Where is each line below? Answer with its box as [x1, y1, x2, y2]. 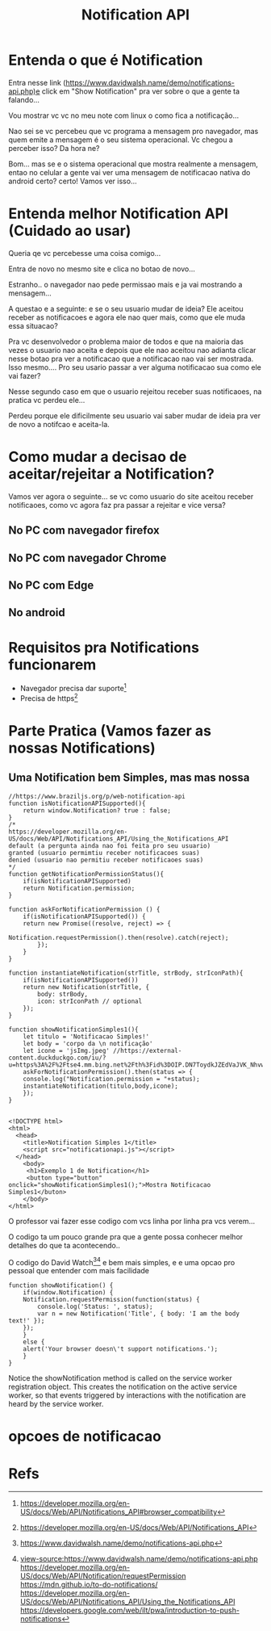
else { [23, 1338, 45, 1346]
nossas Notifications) [8, 739, 156, 757]
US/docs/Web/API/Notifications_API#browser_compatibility [19, 1507, 218, 1517]
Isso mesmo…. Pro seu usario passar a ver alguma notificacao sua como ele [8, 362, 262, 372]
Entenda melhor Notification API [8, 204, 228, 223]
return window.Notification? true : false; [23, 806, 172, 815]
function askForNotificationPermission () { [8, 905, 161, 913]
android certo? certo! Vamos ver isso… [8, 176, 137, 186]
